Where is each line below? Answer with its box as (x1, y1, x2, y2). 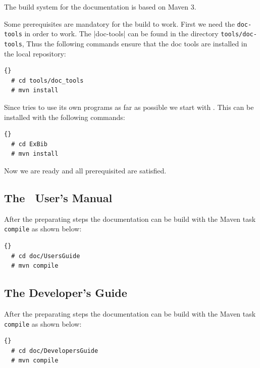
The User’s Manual (4, 190, 113, 205)
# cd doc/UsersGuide (11, 252, 80, 260)
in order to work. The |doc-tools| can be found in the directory (24, 28, 219, 39)
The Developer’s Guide (4, 285, 127, 300)
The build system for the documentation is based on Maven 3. (4, 2, 196, 12)
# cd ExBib (11, 140, 47, 148)
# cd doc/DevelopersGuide (11, 347, 98, 354)
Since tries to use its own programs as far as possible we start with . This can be (4, 101, 254, 112)
